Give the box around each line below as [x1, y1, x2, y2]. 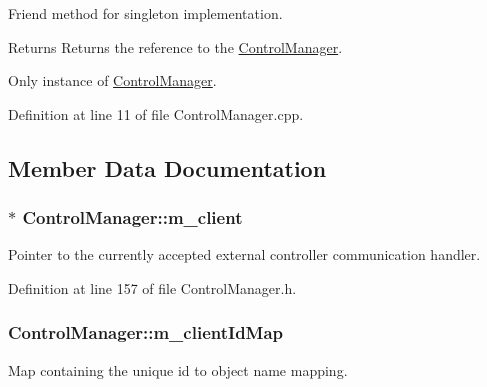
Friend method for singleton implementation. [8, 3, 283, 23]
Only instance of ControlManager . [8, 70, 217, 91]
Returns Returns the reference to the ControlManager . [8, 36, 343, 57]
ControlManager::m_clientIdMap [8, 320, 284, 345]
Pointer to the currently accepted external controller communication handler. [8, 244, 481, 265]
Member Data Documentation [8, 152, 327, 183]
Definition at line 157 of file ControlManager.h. [8, 277, 297, 298]
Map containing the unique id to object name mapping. [8, 359, 348, 380]
